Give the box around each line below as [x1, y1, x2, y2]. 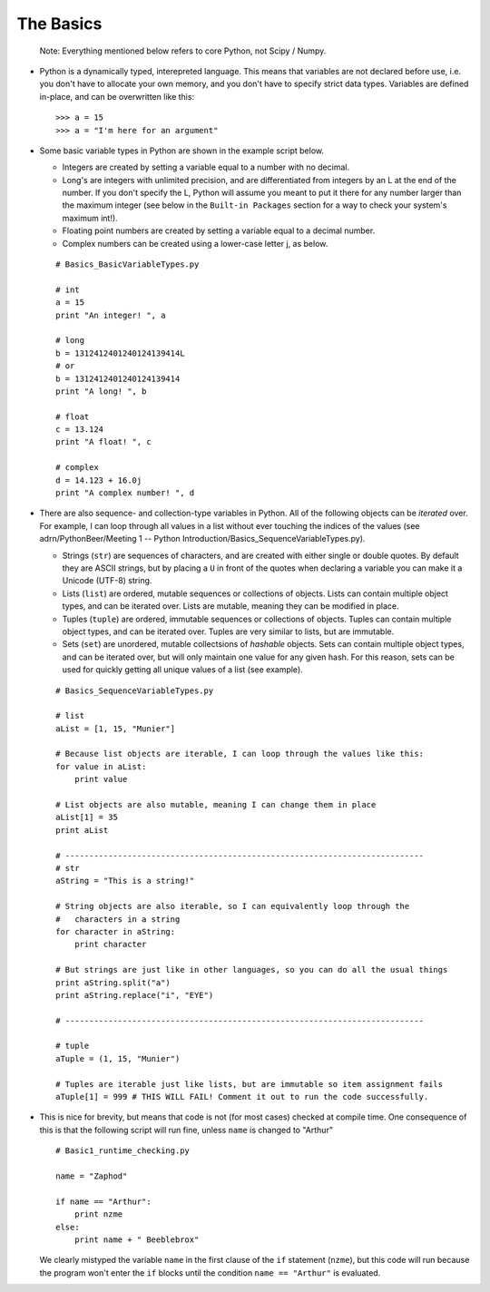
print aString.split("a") [55, 977, 171, 988]
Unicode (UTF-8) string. [62, 575, 152, 586]
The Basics [16, 14, 103, 34]
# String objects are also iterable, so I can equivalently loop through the [55, 901, 410, 912]
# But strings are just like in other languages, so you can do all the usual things [55, 964, 448, 975]
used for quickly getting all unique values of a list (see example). [62, 664, 303, 675]
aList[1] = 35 [55, 812, 118, 823]
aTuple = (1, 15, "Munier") [55, 1053, 181, 1063]
